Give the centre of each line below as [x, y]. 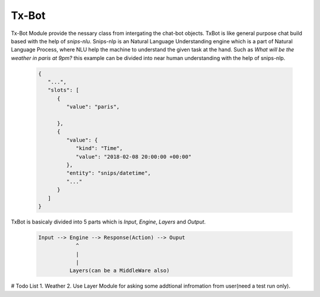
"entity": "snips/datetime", [108, 173]
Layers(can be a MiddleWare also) [119, 271]
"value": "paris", [93, 107]
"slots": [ [63, 90]
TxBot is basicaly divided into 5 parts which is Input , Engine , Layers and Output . [108, 222]
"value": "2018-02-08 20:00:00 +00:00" [134, 157]
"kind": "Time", [99, 148]
